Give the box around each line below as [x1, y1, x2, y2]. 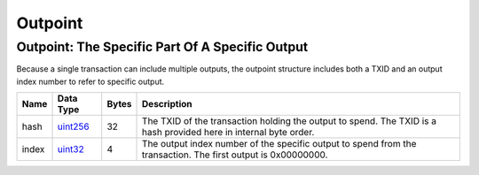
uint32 [57, 143, 84, 156]
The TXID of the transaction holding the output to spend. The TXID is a [142, 115, 436, 127]
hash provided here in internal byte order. [142, 126, 315, 139]
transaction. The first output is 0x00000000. [142, 148, 328, 161]
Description [142, 98, 192, 110]
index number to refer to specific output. [16, 76, 165, 87]
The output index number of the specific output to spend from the [142, 138, 417, 150]
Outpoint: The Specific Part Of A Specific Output [16, 39, 309, 55]
